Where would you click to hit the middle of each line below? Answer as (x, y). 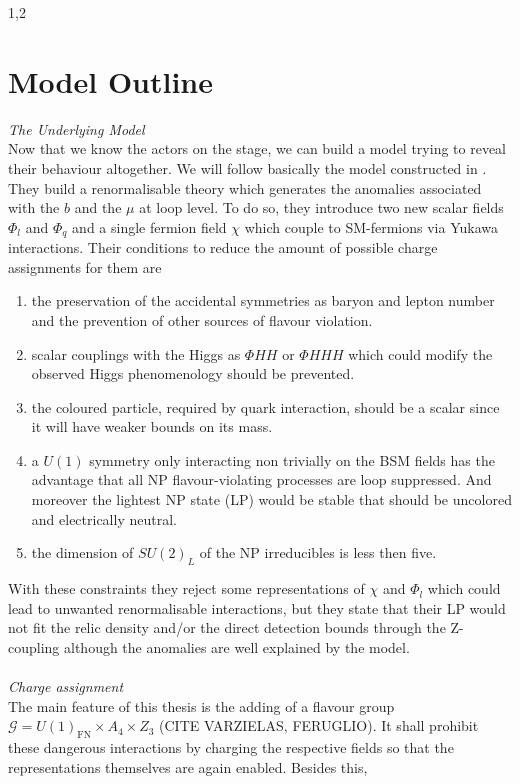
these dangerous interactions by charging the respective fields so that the (231, 747)
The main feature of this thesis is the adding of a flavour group (201, 705)
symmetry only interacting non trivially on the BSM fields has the (292, 459)
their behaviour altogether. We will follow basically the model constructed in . (247, 167)
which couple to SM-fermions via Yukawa (371, 226)
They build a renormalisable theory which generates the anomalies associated (245, 187)
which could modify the (420, 353)
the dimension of (82, 552)
